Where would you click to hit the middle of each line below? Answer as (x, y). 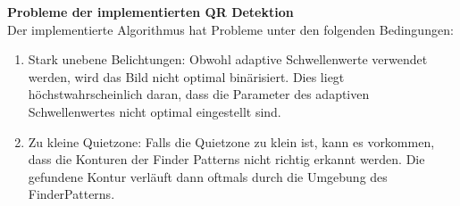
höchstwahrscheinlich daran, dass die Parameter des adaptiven (199, 94)
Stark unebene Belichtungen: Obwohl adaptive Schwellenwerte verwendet (228, 59)
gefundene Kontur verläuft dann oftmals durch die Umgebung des (208, 176)
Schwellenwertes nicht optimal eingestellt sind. (155, 111)
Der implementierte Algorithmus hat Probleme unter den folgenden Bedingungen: (230, 29)
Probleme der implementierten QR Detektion (151, 12)
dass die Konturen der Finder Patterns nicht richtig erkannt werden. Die (226, 159)
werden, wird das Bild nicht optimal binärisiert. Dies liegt (186, 76)
